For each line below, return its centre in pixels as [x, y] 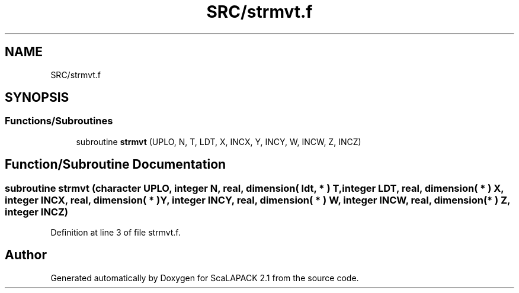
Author [26, 255]
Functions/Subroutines [59, 121]
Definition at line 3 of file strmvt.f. [116, 233]
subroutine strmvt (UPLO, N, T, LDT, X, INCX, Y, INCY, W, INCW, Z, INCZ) [219, 141]
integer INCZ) [37, 212]
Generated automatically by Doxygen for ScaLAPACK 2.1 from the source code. [205, 278]
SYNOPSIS [37, 98]
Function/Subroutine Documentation [116, 165]
